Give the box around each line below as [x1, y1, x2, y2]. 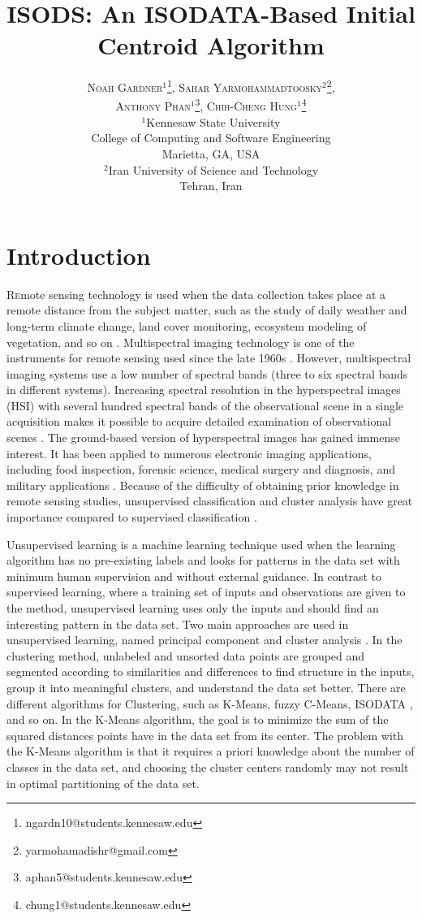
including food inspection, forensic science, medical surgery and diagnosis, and [6, 461, 395, 478]
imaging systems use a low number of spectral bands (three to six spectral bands [6, 365, 408, 382]
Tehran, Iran [179, 177, 243, 194]
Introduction [6, 238, 151, 271]
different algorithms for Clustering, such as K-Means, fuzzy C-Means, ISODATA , [6, 695, 413, 712]
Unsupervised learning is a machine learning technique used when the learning [6, 535, 396, 552]
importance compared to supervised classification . [6, 509, 257, 526]
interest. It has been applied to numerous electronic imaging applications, [6, 444, 372, 461]
